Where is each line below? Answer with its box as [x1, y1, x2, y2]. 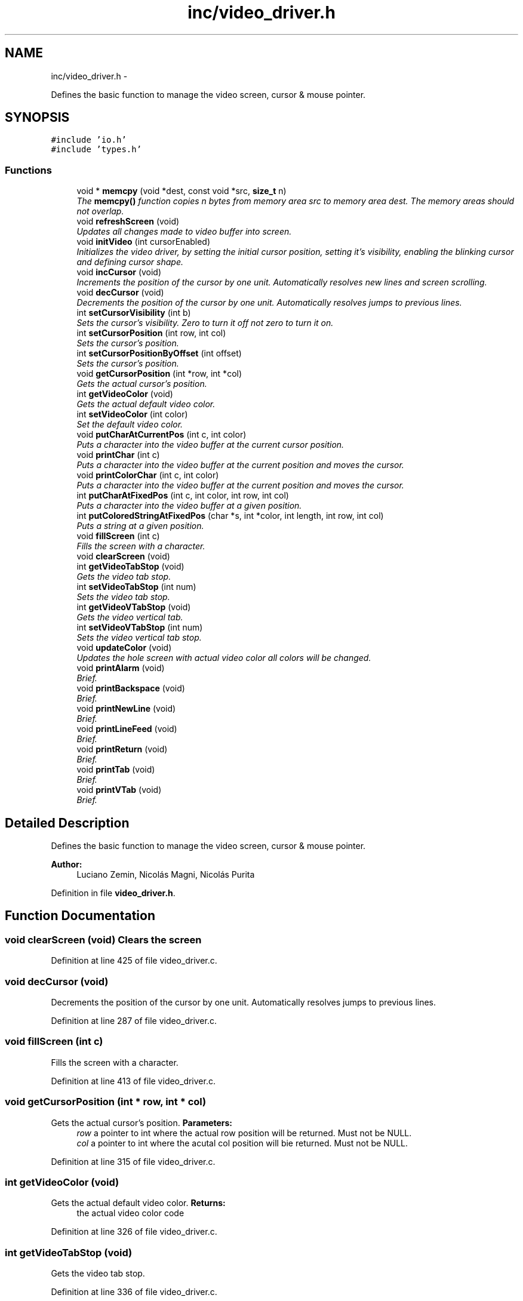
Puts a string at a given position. [76, 521, 204, 531]
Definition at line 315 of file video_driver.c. [51, 1156, 216, 1167]
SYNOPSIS [5, 110, 70, 125]
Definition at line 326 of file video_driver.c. [51, 1226, 217, 1237]
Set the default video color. [76, 419, 183, 430]
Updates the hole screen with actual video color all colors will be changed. [76, 653, 371, 663]
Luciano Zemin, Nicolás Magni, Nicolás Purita [76, 869, 255, 880]
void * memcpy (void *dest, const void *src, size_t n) [76, 186, 287, 196]
